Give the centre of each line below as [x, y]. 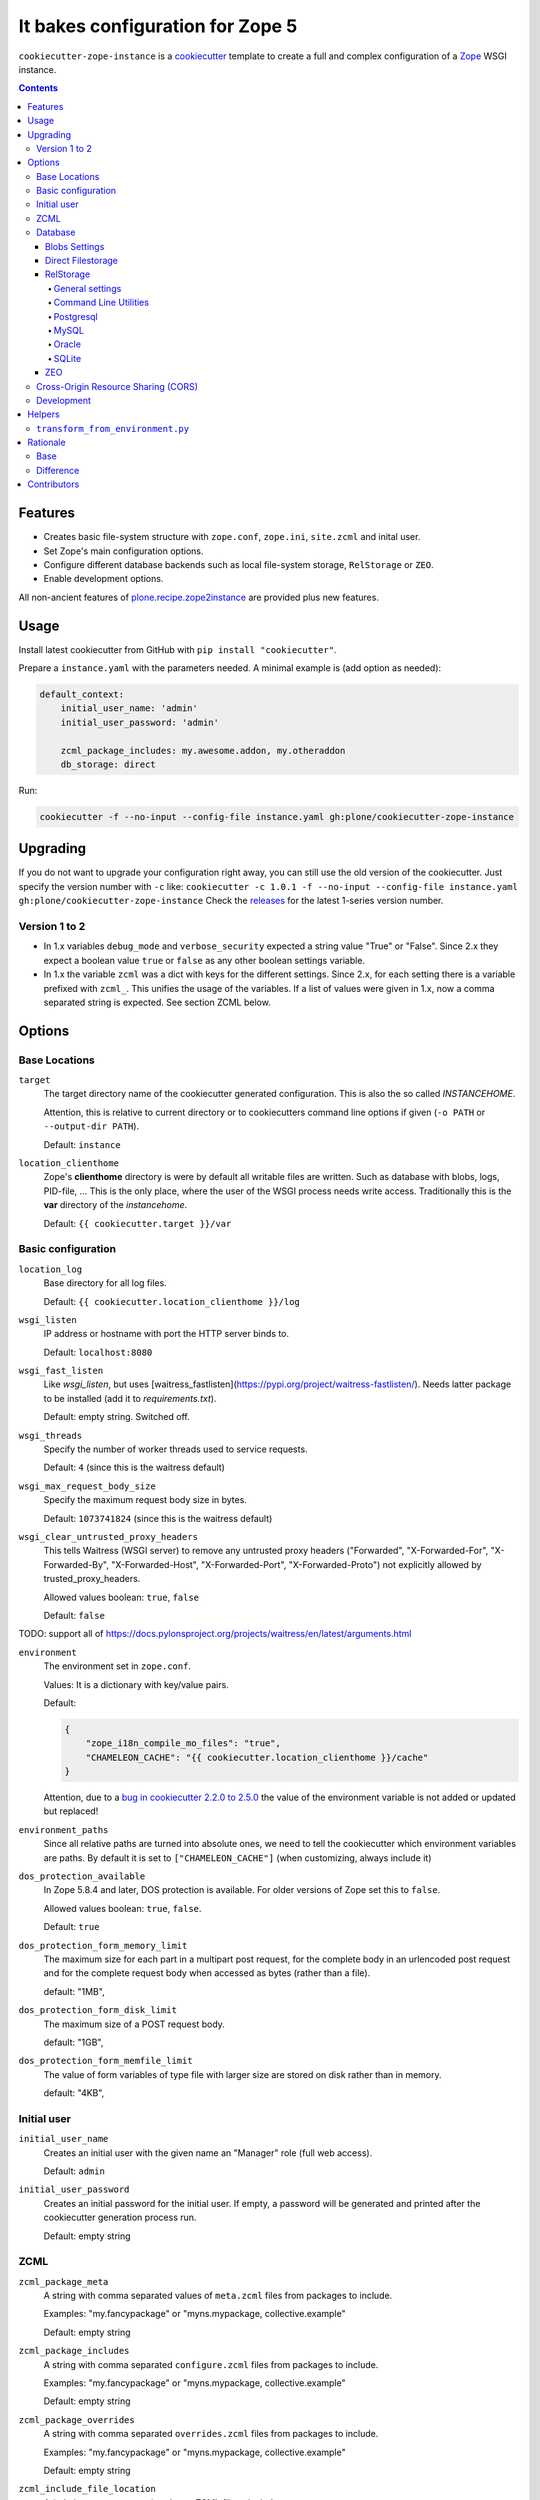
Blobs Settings [75, 246]
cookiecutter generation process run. [120, 2217]
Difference [58, 470]
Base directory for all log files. [105, 1283]
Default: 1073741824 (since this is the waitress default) [158, 1518]
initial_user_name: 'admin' [129, 708]
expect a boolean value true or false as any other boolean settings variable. [204, 960]
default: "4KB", [74, 2093]
